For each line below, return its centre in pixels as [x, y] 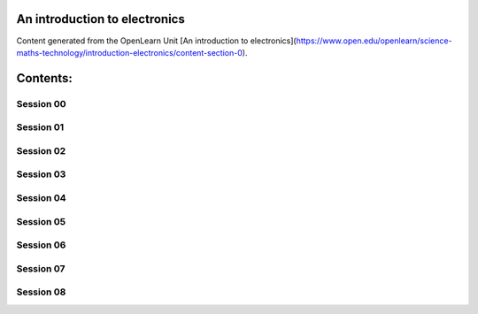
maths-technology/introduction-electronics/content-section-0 [130, 52]
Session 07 [41, 268]
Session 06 [41, 245]
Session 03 [41, 174]
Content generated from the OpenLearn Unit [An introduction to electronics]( [156, 41]
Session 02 [41, 150]
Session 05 [41, 221]
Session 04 [41, 197]
